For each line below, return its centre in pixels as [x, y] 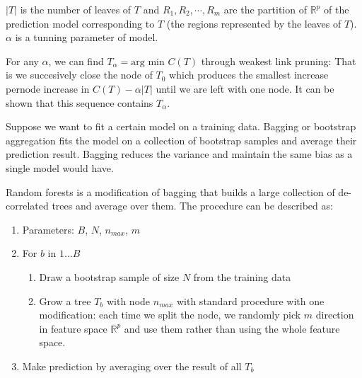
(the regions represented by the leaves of [254, 23]
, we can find [76, 61]
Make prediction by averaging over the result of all [132, 366]
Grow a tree [65, 300]
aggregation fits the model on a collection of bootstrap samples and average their [181, 140]
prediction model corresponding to [80, 23]
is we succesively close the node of [79, 75]
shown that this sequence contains [80, 102]
